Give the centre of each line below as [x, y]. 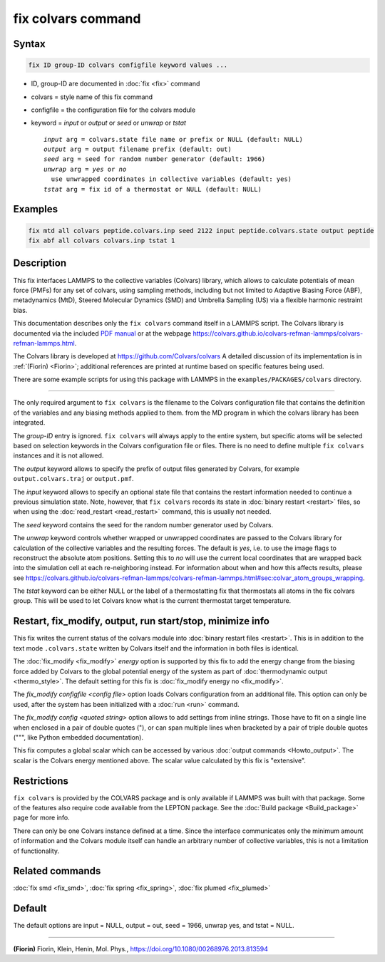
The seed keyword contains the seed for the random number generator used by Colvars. [143, 524]
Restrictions [41, 781]
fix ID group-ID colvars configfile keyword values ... [128, 65]
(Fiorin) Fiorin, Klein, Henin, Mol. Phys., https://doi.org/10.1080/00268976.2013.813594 [141, 948]
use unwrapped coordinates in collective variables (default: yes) [171, 179]
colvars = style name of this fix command [92, 97]
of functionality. [36, 851]
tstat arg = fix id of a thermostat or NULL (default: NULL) [153, 189]
